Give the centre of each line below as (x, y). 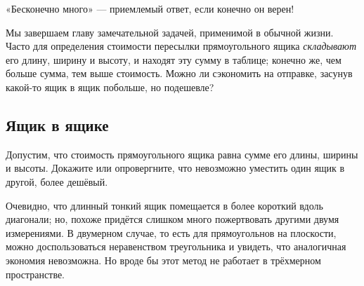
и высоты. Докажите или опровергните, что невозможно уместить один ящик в (175, 168)
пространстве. (35, 274)
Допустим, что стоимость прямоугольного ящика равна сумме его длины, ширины (182, 154)
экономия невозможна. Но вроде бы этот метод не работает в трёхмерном (163, 260)
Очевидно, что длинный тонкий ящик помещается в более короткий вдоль (164, 205)
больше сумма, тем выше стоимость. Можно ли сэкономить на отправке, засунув (179, 73)
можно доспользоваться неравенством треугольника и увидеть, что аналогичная (176, 246)
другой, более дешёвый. (57, 181)
